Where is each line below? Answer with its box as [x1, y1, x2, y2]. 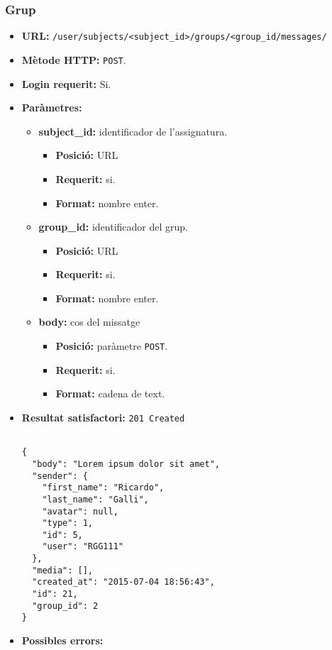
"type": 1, [42, 518, 94, 529]
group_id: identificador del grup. [38, 219, 188, 234]
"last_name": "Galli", [42, 494, 149, 505]
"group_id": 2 [32, 600, 99, 611]
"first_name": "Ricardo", [42, 483, 165, 493]
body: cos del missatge [38, 314, 140, 329]
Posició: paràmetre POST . [55, 338, 168, 353]
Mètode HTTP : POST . [21, 52, 126, 67]
